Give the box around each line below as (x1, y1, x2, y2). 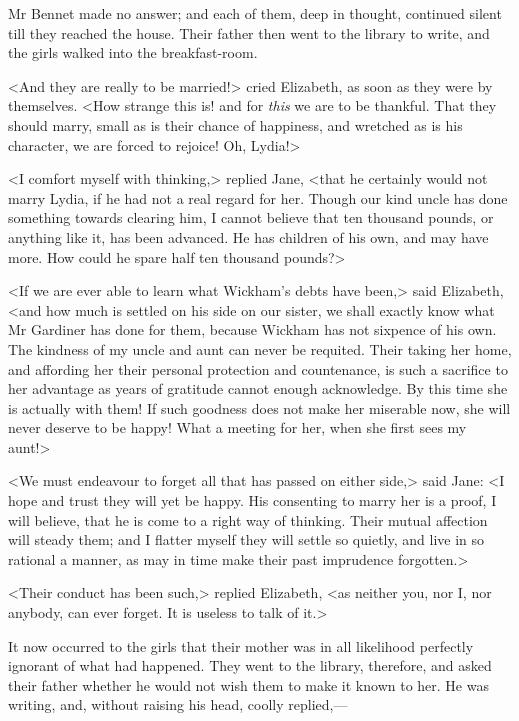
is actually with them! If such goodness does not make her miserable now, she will (8, 397, 511, 418)
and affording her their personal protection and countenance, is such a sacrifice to (8, 358, 508, 379)
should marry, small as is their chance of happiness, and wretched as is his (8, 114, 463, 135)
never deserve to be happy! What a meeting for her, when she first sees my (8, 417, 467, 438)
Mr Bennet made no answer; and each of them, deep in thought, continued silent (8, 3, 502, 23)
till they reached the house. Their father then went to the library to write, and (8, 22, 490, 43)
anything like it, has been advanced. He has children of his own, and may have (8, 226, 489, 247)
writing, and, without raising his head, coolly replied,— (8, 694, 348, 715)
